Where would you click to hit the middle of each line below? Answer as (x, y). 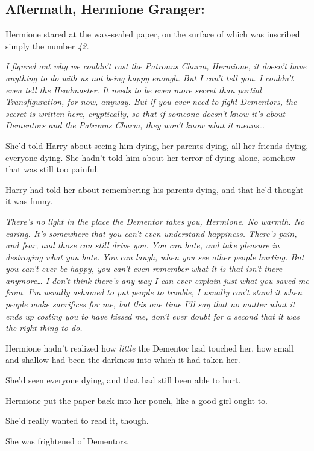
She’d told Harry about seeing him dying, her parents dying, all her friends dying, (157, 145)
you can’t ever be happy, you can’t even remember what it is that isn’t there (144, 269)
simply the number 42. (47, 46)
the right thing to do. (44, 328)
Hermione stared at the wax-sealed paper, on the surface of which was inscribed (153, 34)
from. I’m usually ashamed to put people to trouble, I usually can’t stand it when (154, 292)
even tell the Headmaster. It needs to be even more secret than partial (133, 90)
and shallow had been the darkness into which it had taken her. (123, 360)
